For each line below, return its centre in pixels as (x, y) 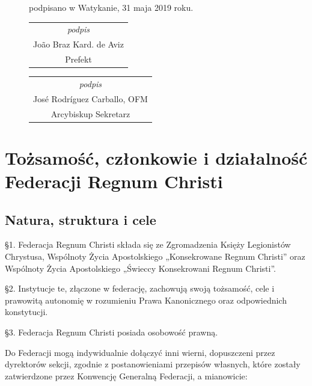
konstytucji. (26, 312)
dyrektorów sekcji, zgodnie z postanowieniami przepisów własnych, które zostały (153, 364)
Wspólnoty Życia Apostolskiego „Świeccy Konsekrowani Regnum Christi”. (140, 268)
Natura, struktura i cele (81, 219)
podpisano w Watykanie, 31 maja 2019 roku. (111, 7)
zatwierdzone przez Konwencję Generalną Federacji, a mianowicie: (126, 375)
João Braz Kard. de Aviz (78, 44)
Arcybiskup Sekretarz (90, 113)
